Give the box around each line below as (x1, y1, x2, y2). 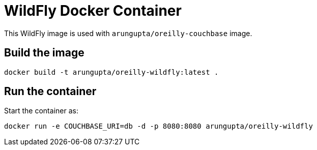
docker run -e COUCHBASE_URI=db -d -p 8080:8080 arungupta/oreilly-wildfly (4, 122, 313, 131)
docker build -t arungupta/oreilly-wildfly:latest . (4, 68, 219, 76)
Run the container (4, 85, 97, 98)
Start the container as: (4, 106, 78, 115)
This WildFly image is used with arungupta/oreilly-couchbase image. (4, 28, 252, 38)
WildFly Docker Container (4, 2, 182, 19)
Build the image (4, 46, 84, 59)
